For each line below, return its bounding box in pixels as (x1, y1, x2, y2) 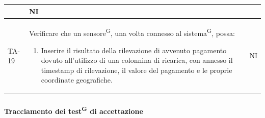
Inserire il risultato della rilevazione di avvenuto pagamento (41, 45, 227, 55)
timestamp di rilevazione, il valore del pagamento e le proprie (41, 64, 232, 75)
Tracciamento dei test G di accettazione (4, 104, 143, 116)
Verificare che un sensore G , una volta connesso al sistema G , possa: (29, 26, 235, 38)
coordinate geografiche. (41, 74, 113, 85)
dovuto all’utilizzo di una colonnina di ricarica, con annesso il (41, 55, 233, 65)
